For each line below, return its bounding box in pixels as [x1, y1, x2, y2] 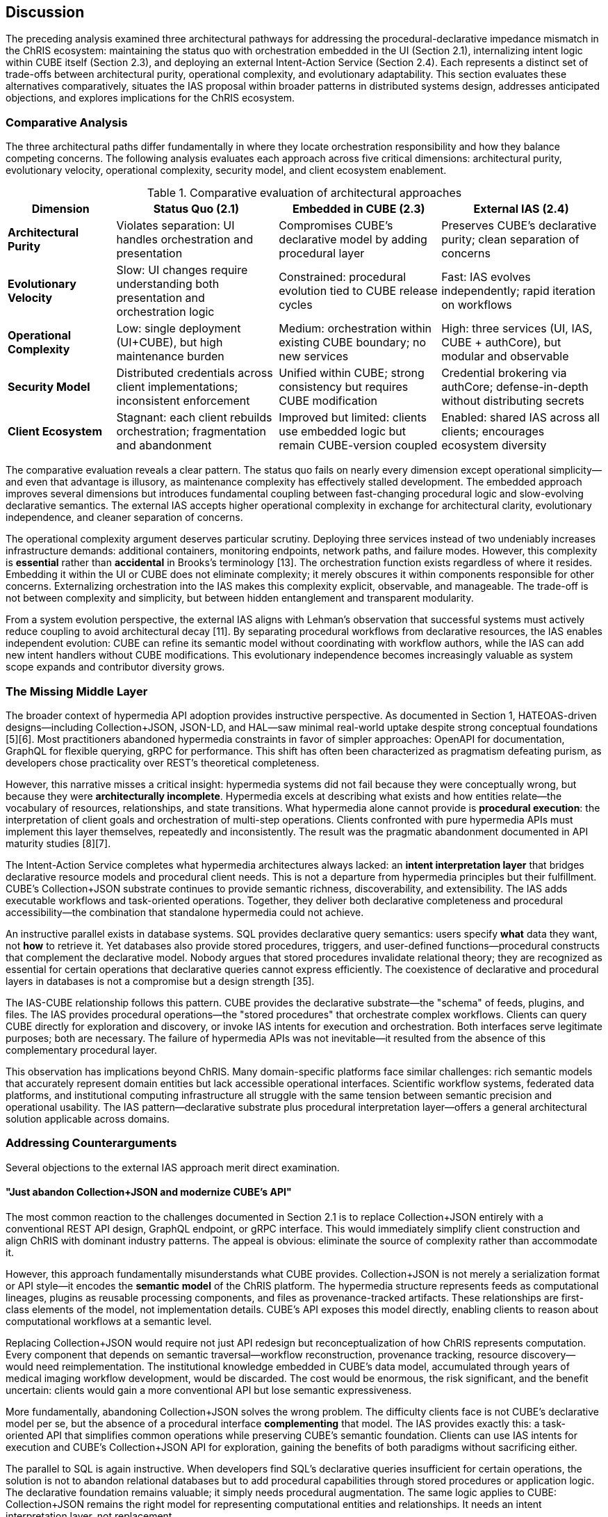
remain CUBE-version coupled [279, 438, 438, 453]
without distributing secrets [441, 394, 584, 408]
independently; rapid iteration [441, 284, 595, 298]
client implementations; [116, 380, 238, 394]
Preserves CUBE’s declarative [441, 218, 597, 233]
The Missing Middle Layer [6, 684, 148, 698]
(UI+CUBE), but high [116, 335, 223, 350]
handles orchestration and [116, 232, 254, 247]
